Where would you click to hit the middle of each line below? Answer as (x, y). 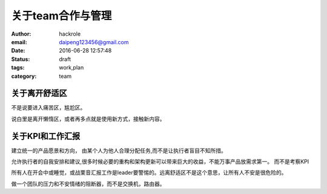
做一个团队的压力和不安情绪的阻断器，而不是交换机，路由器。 (88, 184)
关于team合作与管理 (61, 16)
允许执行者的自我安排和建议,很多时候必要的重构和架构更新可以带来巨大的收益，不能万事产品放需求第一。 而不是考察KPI (160, 162)
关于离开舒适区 (39, 93)
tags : (18, 68)
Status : (21, 59)
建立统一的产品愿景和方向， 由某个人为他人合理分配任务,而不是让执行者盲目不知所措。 (119, 150)
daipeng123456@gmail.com (94, 42)
